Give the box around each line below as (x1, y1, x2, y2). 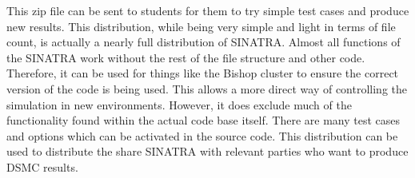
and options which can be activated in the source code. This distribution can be (6, 127, 398, 144)
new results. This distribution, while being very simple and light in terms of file (6, 18, 396, 34)
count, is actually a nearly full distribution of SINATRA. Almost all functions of (6, 34, 401, 50)
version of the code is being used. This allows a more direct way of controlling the (6, 80, 408, 97)
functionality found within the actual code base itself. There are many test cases (6, 112, 400, 129)
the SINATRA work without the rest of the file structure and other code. (6, 49, 365, 65)
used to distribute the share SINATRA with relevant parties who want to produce (6, 143, 409, 160)
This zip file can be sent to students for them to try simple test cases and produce (6, 2, 409, 18)
